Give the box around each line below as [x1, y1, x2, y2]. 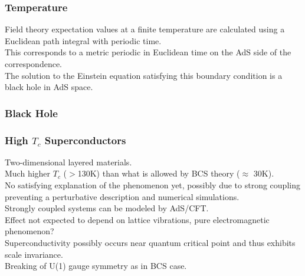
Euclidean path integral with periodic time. [5, 34, 162, 46]
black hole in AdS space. [5, 81, 93, 93]
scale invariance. [5, 248, 63, 260]
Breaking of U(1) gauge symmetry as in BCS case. [5, 260, 187, 272]
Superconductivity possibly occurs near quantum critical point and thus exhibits [5, 237, 296, 248]
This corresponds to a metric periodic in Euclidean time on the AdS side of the [5, 46, 291, 58]
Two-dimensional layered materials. [5, 155, 132, 168]
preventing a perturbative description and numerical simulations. [5, 190, 240, 202]
